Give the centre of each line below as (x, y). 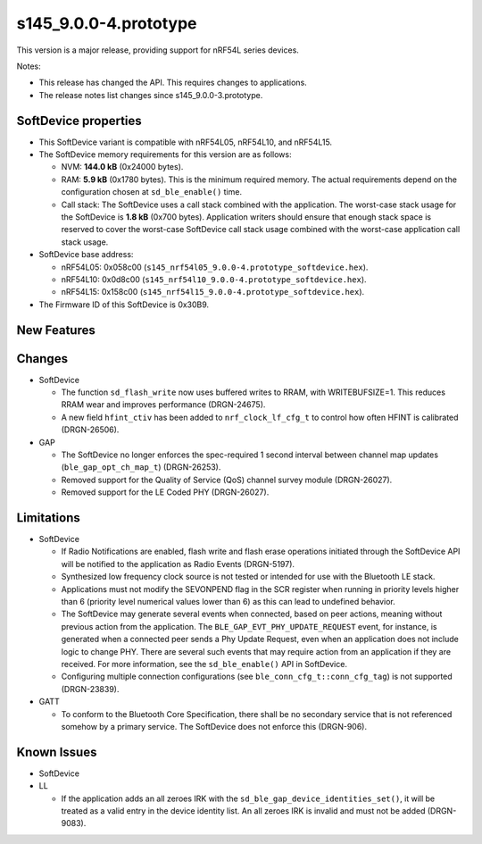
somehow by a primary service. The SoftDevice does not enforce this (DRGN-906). (214, 726)
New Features (56, 330)
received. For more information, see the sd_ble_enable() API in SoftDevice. (204, 664)
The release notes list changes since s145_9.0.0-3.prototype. (151, 95)
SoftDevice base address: (86, 255)
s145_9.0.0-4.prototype (107, 23)
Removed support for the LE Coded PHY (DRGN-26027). (165, 492)
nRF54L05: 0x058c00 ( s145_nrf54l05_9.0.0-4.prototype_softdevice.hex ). (215, 267)
